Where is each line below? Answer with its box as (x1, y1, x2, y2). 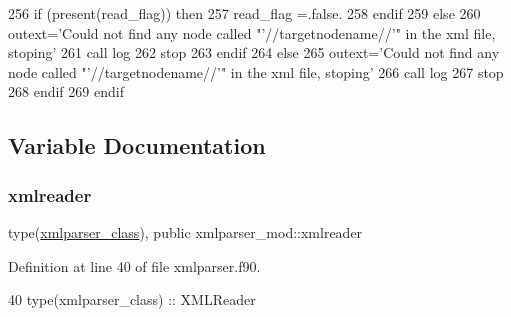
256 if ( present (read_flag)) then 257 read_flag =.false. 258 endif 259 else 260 (8, 3, 481, 23)
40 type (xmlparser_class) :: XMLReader (8, 289, 256, 310)
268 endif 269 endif (8, 81, 124, 102)
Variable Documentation (8, 130, 266, 161)
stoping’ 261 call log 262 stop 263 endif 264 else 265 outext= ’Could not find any (8, 42, 500, 63)
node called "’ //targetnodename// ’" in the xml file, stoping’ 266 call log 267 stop (8, 61, 504, 82)
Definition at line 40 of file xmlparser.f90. (8, 255, 261, 276)
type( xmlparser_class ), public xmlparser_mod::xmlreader (8, 221, 363, 242)
